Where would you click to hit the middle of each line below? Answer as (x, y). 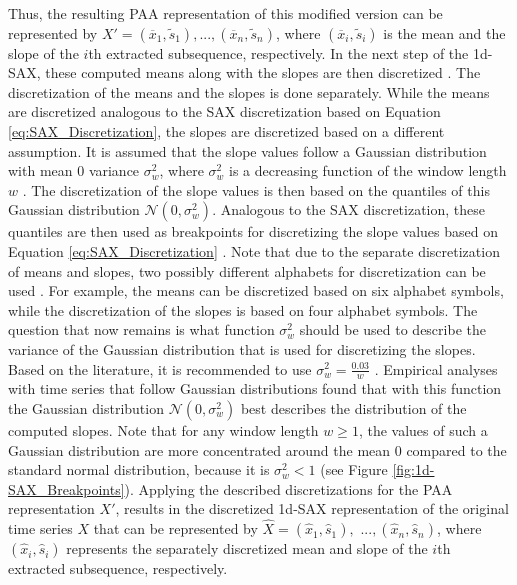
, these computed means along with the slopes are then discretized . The (258, 72)
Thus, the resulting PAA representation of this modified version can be (225, 13)
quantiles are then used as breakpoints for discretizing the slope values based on (253, 231)
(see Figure (354, 469)
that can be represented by (175, 528)
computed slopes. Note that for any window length (163, 429)
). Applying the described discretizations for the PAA (288, 488)
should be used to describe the (392, 329)
